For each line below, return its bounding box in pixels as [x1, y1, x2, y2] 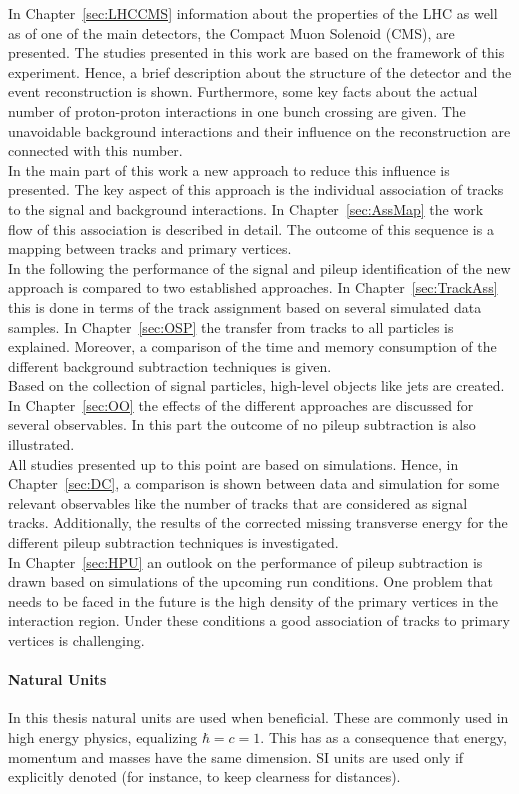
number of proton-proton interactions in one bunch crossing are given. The [8, 100, 466, 121]
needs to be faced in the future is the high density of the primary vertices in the [8, 590, 499, 611]
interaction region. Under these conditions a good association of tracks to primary [8, 610, 510, 631]
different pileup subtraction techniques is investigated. [8, 532, 339, 553]
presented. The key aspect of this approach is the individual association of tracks [8, 179, 504, 200]
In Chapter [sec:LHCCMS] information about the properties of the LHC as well [8, 3, 498, 23]
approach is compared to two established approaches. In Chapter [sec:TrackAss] [8, 277, 498, 298]
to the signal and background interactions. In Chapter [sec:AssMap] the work [8, 198, 484, 219]
